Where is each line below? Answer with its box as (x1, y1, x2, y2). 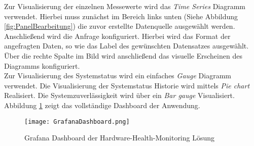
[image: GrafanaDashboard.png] (24, 118, 130, 125)
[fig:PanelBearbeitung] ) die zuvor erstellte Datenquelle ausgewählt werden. (4, 21, 235, 31)
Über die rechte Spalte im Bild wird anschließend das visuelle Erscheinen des (4, 50, 242, 61)
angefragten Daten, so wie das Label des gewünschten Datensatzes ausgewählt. (4, 40, 249, 51)
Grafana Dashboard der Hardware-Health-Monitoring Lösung (24, 132, 215, 143)
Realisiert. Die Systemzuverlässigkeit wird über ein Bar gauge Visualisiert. (4, 90, 235, 101)
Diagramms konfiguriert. (4, 60, 80, 71)
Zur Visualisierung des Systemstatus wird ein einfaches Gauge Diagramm (4, 70, 231, 81)
